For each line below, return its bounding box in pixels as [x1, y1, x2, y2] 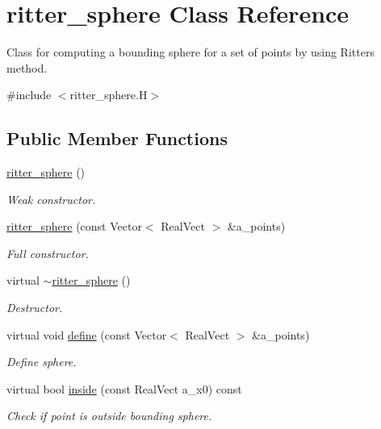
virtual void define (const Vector [6, 326, 167, 343]
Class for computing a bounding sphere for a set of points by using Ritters [6, 44, 375, 60]
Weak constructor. [6, 190, 96, 207]
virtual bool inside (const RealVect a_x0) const [6, 380, 242, 397]
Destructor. [6, 299, 63, 316]
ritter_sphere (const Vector [6, 218, 142, 235]
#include [6, 86, 52, 103]
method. [6, 59, 48, 76]
